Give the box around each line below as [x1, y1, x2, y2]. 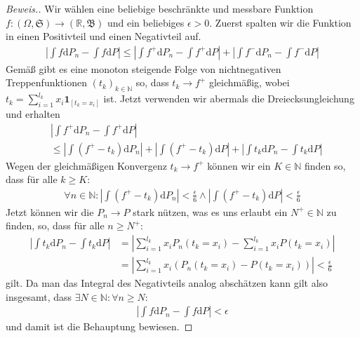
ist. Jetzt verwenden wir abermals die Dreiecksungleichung [103, 91, 354, 106]
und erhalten [6, 107, 60, 121]
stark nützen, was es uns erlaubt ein [133, 204, 288, 219]
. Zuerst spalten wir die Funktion [209, 15, 352, 29]
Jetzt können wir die [6, 204, 94, 219]
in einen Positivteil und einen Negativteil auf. [6, 29, 201, 43]
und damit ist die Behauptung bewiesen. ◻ [6, 319, 193, 334]
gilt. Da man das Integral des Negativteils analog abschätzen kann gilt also [6, 276, 328, 290]
